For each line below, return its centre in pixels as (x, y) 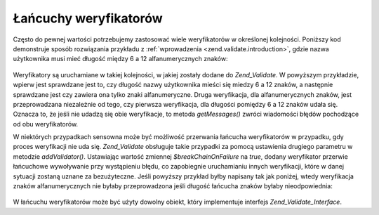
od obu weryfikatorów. (46, 124)
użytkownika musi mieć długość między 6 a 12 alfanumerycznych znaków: (120, 59)
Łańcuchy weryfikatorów (88, 18)
